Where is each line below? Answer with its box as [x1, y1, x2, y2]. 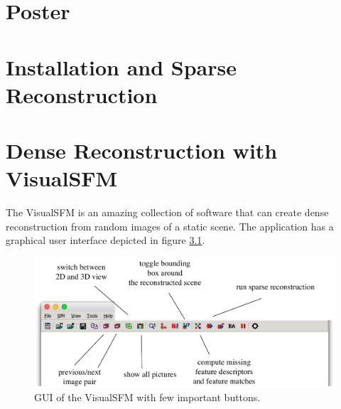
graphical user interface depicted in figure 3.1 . [6, 233, 205, 248]
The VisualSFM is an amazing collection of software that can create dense [6, 205, 329, 220]
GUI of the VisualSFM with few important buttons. [34, 390, 261, 405]
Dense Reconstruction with [6, 136, 278, 165]
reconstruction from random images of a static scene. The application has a [6, 218, 334, 233]
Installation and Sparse [6, 52, 237, 81]
